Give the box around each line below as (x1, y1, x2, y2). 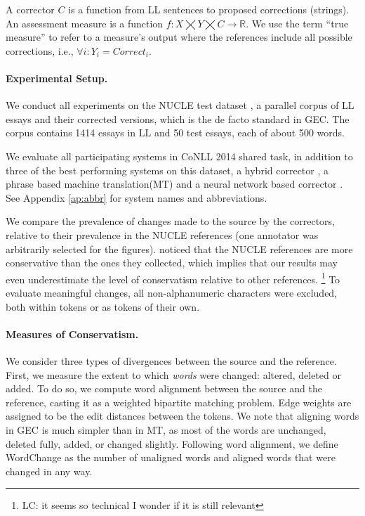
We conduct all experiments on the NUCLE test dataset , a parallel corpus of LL (6, 98, 354, 112)
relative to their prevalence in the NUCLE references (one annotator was (6, 227, 319, 242)
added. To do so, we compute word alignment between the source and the (6, 381, 322, 396)
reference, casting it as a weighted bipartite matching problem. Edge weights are (6, 394, 352, 409)
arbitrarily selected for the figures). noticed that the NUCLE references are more (6, 241, 353, 256)
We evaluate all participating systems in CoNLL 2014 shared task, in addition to (6, 148, 353, 163)
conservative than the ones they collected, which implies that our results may (6, 255, 338, 270)
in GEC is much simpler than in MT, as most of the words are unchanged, (6, 422, 326, 437)
